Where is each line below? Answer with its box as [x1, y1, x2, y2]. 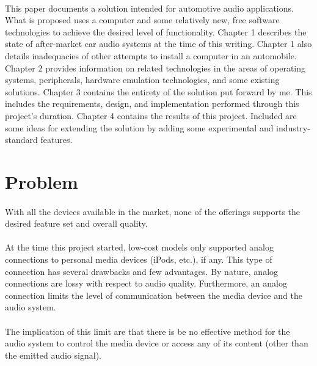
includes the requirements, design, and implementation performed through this [5, 97, 299, 110]
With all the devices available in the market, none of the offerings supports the [5, 205, 301, 218]
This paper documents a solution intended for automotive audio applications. [5, 1, 294, 14]
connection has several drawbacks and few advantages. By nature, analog [5, 265, 279, 277]
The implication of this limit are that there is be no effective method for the [5, 324, 290, 337]
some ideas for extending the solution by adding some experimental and [5, 121, 274, 134]
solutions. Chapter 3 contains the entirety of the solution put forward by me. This [5, 85, 312, 98]
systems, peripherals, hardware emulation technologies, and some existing [5, 73, 280, 86]
